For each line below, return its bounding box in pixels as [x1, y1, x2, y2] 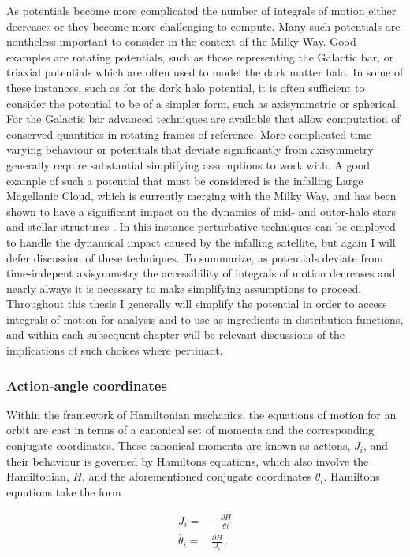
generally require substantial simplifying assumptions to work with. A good [6, 156, 371, 173]
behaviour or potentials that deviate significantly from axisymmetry [45, 141, 374, 158]
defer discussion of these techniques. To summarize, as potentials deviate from [6, 249, 383, 266]
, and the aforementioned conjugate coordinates [82, 468, 312, 485]
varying [6, 141, 43, 158]
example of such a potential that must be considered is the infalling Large [6, 172, 363, 188]
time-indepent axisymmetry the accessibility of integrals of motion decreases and [6, 265, 396, 281]
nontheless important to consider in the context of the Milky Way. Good [6, 33, 356, 50]
